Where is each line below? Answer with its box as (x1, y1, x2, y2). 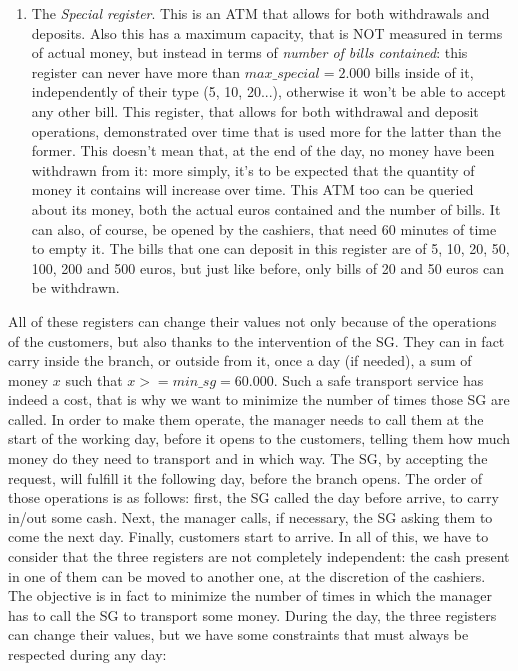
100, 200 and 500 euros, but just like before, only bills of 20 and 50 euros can (31, 257, 504, 278)
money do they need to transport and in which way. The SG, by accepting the (8, 448, 488, 469)
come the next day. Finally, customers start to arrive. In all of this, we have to (8, 526, 489, 547)
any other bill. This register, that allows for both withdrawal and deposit (31, 100, 479, 121)
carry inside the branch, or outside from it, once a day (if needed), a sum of (8, 350, 472, 371)
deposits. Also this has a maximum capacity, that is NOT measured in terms (31, 22, 503, 43)
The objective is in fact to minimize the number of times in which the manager (8, 585, 492, 606)
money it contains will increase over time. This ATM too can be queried (31, 179, 474, 200)
